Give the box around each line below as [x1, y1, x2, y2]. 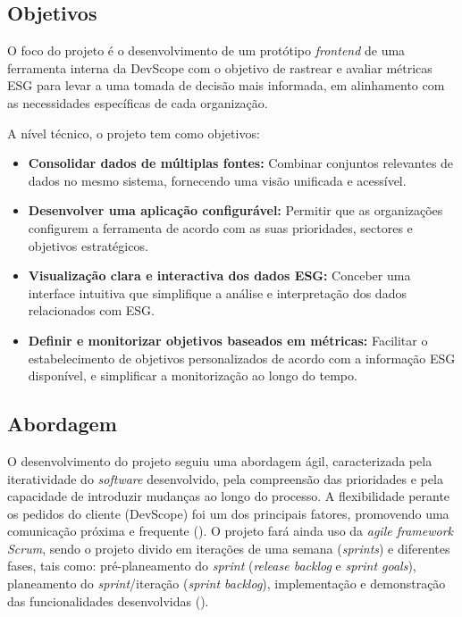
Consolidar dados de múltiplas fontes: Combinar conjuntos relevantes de [28, 154, 454, 172]
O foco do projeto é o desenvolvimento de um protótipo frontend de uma [7, 41, 406, 60]
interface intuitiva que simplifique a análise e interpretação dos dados [28, 283, 407, 302]
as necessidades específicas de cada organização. [7, 93, 268, 112]
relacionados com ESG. [28, 301, 155, 320]
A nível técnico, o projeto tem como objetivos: [7, 123, 260, 142]
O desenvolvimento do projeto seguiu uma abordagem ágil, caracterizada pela [7, 451, 433, 470]
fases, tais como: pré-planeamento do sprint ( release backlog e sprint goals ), [7, 556, 416, 575]
